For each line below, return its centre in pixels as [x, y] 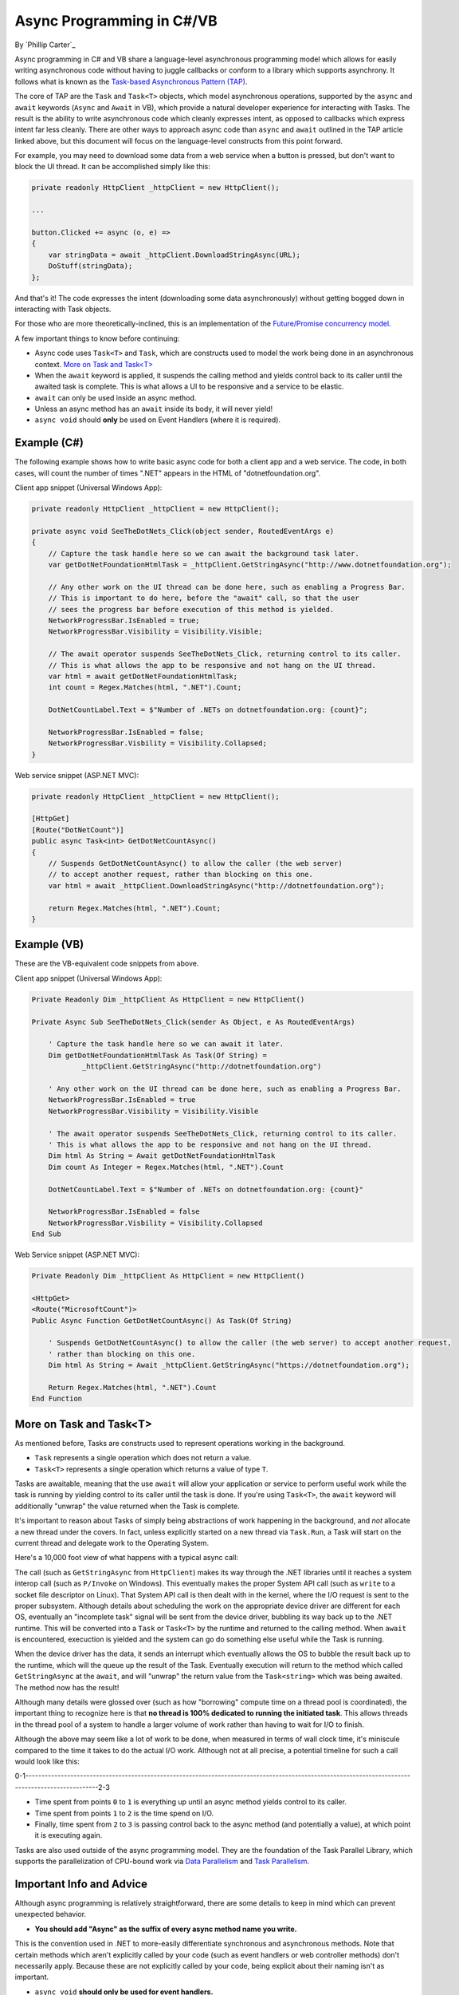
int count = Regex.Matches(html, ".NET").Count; [145, 687]
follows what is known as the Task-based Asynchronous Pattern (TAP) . [131, 81]
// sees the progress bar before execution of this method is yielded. [191, 609]
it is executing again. [69, 1835]
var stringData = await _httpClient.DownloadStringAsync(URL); [175, 255]
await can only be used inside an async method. [116, 397]
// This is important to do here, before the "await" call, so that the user [204, 598]
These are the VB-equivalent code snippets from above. [107, 964]
